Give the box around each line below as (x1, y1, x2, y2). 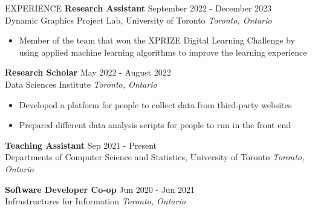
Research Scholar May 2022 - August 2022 (5, 66, 171, 79)
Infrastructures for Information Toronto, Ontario (5, 195, 186, 207)
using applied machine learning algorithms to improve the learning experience (19, 45, 307, 58)
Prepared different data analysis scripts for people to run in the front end (19, 118, 291, 131)
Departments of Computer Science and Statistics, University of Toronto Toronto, (5, 151, 305, 163)
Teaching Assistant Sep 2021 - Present (5, 138, 157, 151)
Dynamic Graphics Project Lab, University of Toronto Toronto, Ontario (5, 13, 272, 26)
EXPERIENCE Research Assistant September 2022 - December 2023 (5, 2, 272, 14)
